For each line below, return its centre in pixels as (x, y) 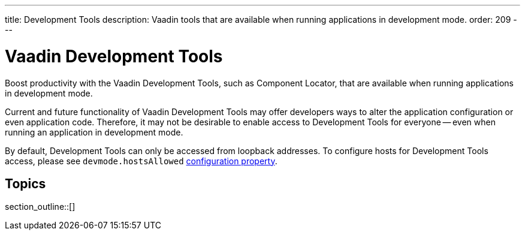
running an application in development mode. (94, 132)
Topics (25, 183)
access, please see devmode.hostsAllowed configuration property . (141, 161)
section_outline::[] (40, 207)
